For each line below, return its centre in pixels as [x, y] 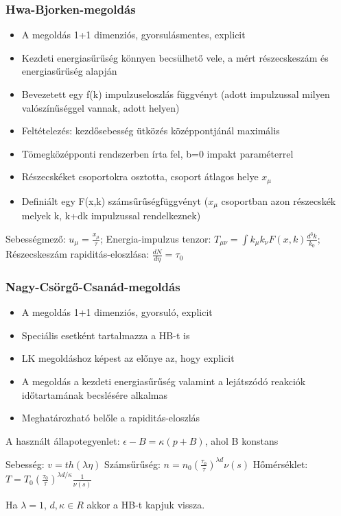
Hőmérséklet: [280, 464]
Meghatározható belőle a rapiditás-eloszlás [111, 418]
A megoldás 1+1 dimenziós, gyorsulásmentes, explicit [133, 35]
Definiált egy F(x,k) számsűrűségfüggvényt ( [115, 200]
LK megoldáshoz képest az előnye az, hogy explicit [128, 358]
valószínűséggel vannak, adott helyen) [101, 107]
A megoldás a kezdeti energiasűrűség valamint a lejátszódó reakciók [164, 381]
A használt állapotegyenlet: [63, 440]
